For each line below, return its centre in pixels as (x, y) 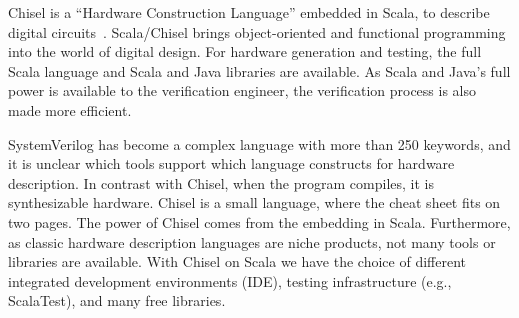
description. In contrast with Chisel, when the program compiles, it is (221, 182)
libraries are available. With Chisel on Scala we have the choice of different (237, 261)
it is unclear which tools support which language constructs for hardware (231, 163)
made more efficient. (70, 109)
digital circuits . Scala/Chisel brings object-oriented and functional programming (257, 31)
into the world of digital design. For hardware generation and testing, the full (245, 51)
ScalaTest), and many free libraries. (117, 300)
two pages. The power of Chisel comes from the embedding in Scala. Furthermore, (259, 221)
